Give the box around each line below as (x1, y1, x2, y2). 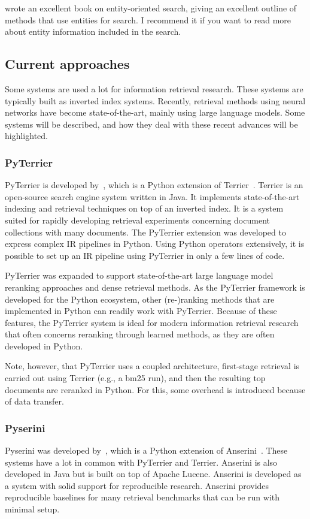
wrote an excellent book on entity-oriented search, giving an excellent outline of (5, 2, 297, 14)
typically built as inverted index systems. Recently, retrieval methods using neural (5, 94, 306, 107)
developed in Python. (5, 339, 83, 352)
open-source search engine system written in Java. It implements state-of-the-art (5, 190, 300, 203)
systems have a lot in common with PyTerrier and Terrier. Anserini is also (5, 455, 278, 468)
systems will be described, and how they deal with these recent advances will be (5, 117, 298, 130)
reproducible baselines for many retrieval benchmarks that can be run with (5, 491, 280, 503)
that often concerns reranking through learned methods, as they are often (5, 328, 275, 340)
